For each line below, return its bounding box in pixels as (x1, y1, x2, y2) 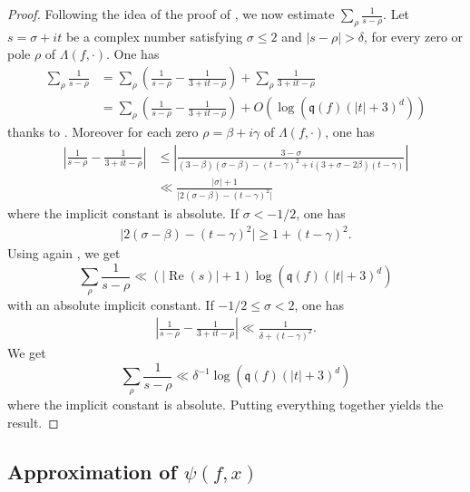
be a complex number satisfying (65, 26, 243, 45)
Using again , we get (7, 244, 121, 263)
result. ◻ (7, 413, 59, 432)
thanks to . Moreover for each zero (7, 122, 199, 141)
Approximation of (7, 458, 177, 485)
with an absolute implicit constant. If (7, 295, 214, 314)
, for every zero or (364, 26, 464, 45)
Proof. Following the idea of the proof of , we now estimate (7, 5, 335, 23)
